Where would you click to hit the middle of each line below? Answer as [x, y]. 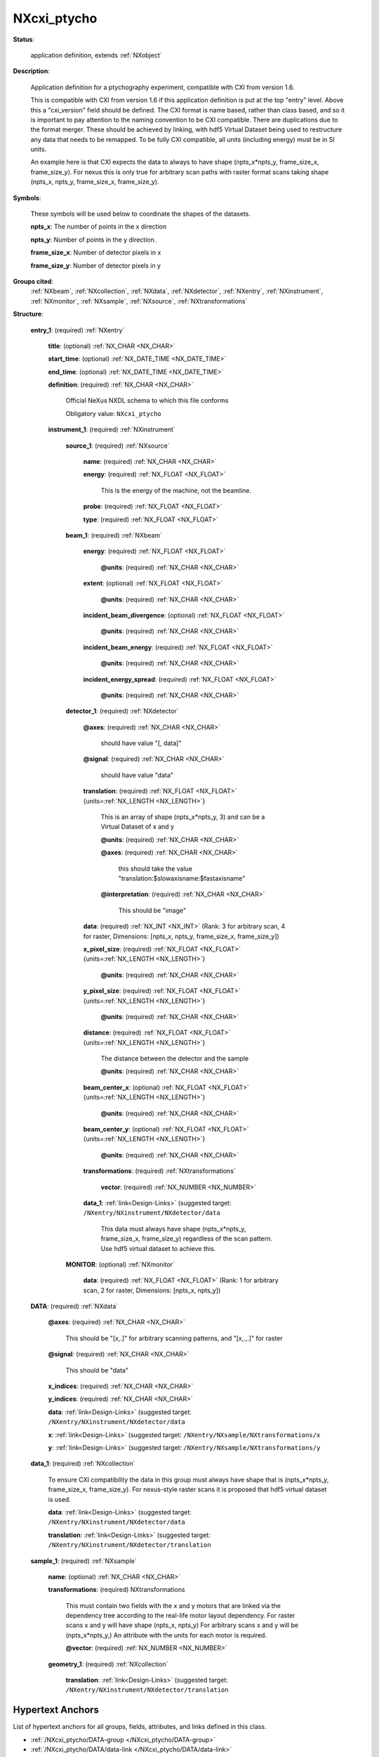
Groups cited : [33, 281]
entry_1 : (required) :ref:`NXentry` [78, 330]
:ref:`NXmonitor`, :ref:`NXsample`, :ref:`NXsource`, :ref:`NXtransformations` [139, 301]
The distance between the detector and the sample [175, 1058]
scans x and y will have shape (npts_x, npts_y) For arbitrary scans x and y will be [182, 1625]
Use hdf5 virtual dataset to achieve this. [158, 1248]
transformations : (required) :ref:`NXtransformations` [160, 1171]
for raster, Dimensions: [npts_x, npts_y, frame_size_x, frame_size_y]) [181, 936]
